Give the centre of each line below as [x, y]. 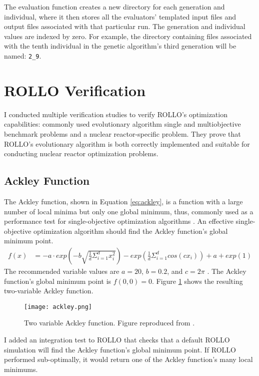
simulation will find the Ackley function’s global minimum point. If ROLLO [120, 349]
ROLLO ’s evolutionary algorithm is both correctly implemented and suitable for [127, 143]
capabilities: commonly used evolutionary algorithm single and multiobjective [122, 124]
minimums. [21, 369]
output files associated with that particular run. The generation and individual [125, 26]
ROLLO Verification [75, 90]
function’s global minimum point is [58, 281]
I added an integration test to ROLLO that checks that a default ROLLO [117, 339]
